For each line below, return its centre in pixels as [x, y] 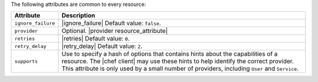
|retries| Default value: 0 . [96, 39]
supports [26, 61]
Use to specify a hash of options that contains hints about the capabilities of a [170, 54]
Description [78, 16]
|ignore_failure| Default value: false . [111, 23]
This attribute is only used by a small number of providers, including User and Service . [180, 69]
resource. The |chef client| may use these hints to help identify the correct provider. [178, 61]
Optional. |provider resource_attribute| [115, 31]
